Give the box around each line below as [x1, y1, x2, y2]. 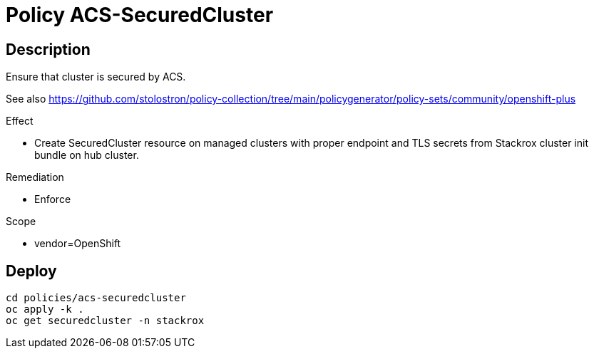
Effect [6, 115, 34, 127]
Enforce [34, 193, 71, 206]
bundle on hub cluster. [34, 149, 139, 162]
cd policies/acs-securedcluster [6, 292, 186, 304]
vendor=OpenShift [34, 237, 121, 250]
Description [6, 40, 91, 58]
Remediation [6, 171, 64, 184]
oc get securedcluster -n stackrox [6, 315, 205, 327]
